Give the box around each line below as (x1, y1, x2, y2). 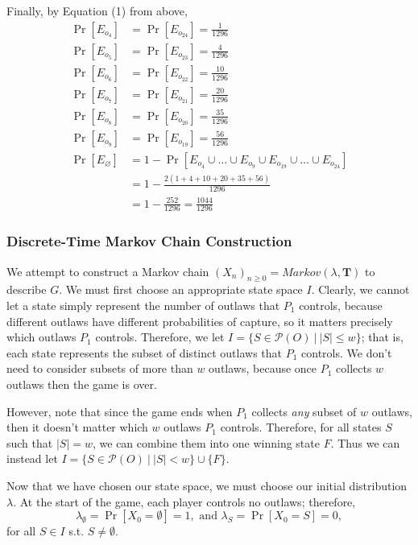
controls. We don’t (301, 344, 392, 361)
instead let (6, 450, 58, 467)
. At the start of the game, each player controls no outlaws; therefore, (13, 493, 356, 510)
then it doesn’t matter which (6, 419, 148, 436)
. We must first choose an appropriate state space (59, 281, 303, 298)
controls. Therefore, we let (95, 328, 225, 345)
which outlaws (6, 328, 77, 345)
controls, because (299, 296, 383, 313)
